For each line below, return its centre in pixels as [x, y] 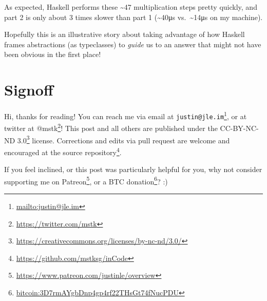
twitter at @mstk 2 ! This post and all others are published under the [111, 127]
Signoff [29, 90]
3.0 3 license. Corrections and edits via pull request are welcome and [123, 139]
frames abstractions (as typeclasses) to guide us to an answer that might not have [133, 44]
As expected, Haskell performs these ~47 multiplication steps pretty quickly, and [131, 7]
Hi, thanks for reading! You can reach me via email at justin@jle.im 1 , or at [126, 115]
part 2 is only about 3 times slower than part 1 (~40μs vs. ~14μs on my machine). [133, 17]
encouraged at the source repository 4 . [63, 151]
